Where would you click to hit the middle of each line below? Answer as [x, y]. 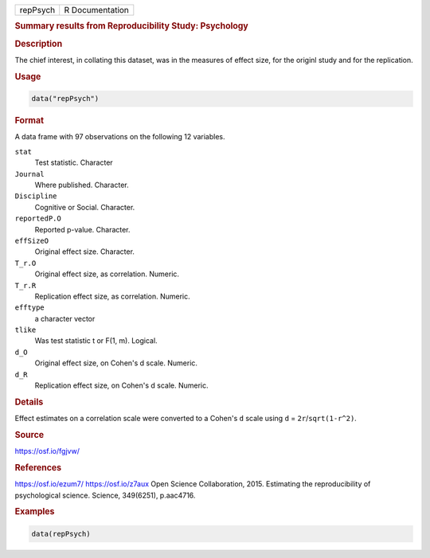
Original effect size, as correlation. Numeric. [107, 274]
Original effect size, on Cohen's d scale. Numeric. [116, 363]
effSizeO [32, 240]
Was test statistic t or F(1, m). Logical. [96, 341]
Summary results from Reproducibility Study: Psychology [131, 26]
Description [39, 44]
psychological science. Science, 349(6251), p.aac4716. [105, 495]
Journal [30, 174]
